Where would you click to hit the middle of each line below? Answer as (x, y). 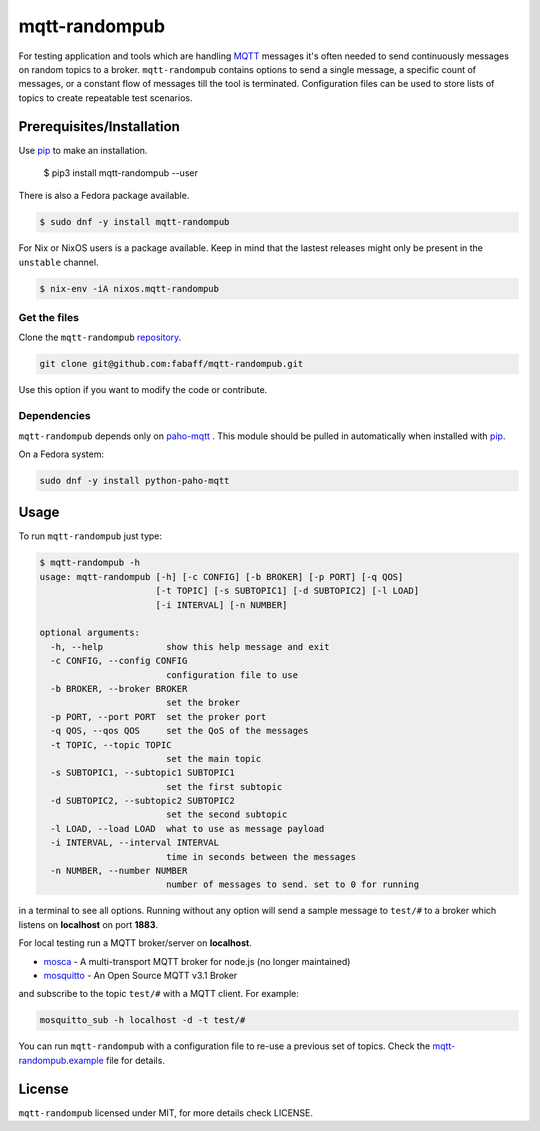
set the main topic (213, 758)
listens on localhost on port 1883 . (88, 924)
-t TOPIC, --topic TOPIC (111, 744)
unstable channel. (58, 262)
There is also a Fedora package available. (104, 196)
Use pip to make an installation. (83, 150)
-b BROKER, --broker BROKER (119, 688)
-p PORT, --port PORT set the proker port (158, 716)
